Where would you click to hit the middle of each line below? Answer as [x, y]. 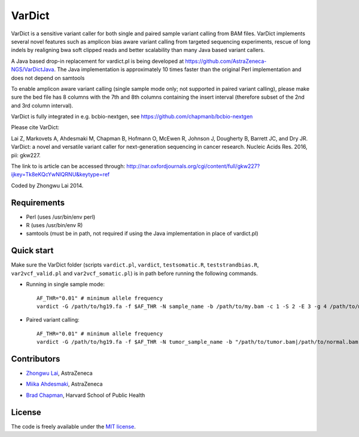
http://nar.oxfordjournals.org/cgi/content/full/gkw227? [193, 166]
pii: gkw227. [26, 155]
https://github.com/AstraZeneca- [226, 61]
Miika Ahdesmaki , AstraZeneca [64, 384]
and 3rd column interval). [42, 105]
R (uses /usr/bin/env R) [54, 225]
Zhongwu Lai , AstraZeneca [59, 373]
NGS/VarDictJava [33, 69]
